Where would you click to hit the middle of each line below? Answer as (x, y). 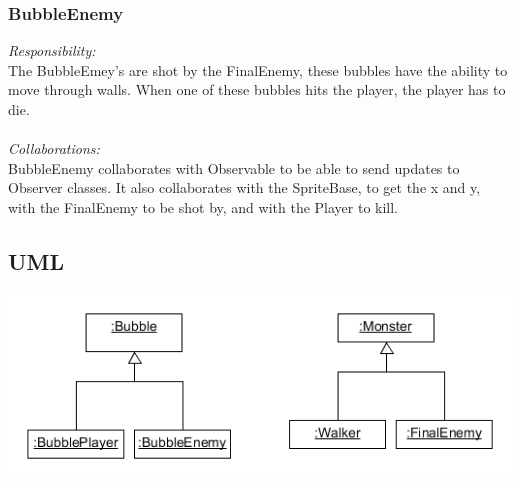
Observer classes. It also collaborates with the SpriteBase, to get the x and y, (244, 187)
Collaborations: (54, 148)
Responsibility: (52, 50)
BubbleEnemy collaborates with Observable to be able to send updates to (234, 167)
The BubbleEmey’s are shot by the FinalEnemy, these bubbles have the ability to (258, 69)
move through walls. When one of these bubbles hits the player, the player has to (257, 89)
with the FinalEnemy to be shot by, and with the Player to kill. (203, 206)
